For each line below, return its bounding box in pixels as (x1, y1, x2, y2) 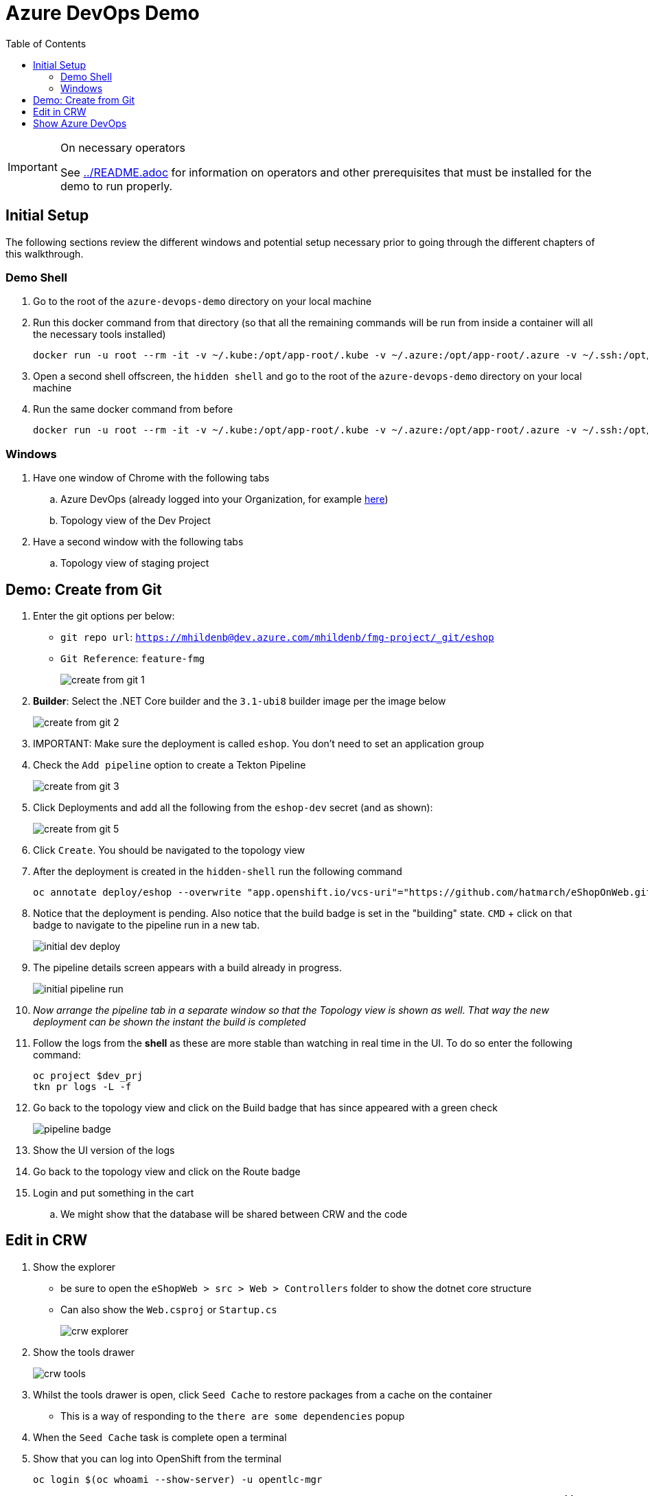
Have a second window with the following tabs (33, 536, 244, 548)
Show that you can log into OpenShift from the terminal (33, 1452, 281, 1464)
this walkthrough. (5, 247, 84, 260)
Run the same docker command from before (33, 403, 233, 416)
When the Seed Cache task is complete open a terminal (33, 1431, 287, 1443)
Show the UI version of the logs (33, 1144, 175, 1156)
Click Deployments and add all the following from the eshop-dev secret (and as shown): (33, 801, 433, 813)
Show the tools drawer (33, 1346, 135, 1358)
